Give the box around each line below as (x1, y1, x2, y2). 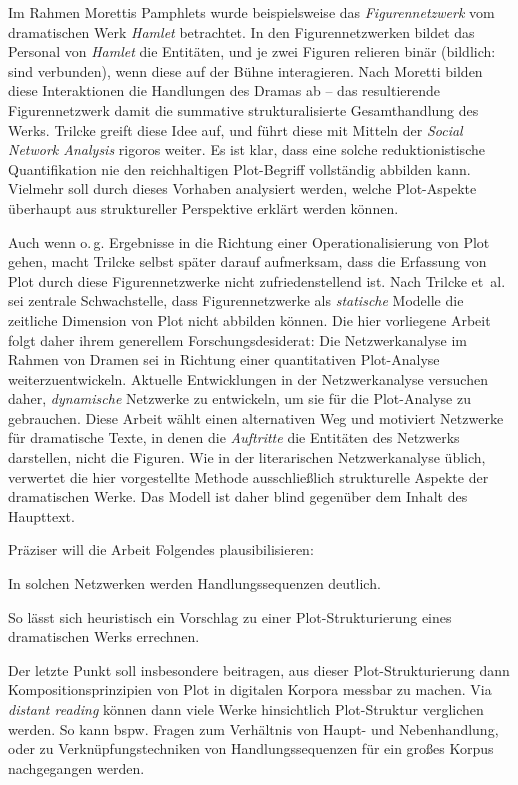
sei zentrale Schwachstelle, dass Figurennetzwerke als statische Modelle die (8, 290, 464, 311)
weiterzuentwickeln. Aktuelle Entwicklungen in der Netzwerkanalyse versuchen (8, 368, 488, 389)
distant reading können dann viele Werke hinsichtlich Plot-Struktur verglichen (8, 699, 484, 719)
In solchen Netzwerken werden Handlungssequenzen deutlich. (8, 573, 381, 594)
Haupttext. (8, 505, 75, 526)
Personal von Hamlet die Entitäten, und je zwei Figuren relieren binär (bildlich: (8, 41, 496, 62)
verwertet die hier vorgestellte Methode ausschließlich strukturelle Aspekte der (8, 466, 489, 487)
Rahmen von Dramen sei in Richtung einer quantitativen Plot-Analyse (8, 349, 440, 370)
